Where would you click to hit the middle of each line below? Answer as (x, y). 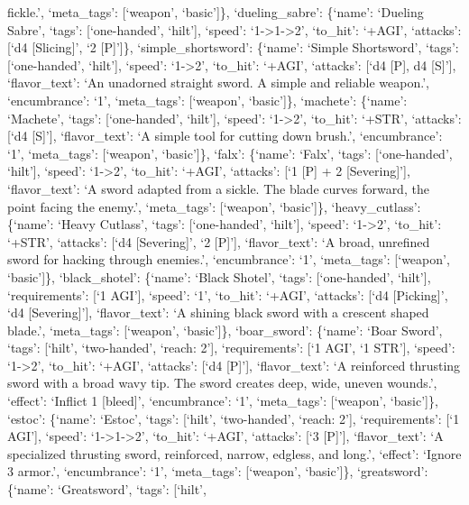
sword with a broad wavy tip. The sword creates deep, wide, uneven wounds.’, (222, 383)
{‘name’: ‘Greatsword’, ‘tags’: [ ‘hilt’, (107, 489)
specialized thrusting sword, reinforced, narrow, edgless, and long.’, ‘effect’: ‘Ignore (234, 453)
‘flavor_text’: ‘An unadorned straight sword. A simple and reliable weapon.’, (218, 83)
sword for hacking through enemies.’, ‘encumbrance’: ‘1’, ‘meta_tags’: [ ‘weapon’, (229, 259)
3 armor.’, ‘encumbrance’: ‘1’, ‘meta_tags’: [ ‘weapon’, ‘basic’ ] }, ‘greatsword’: (218, 471)
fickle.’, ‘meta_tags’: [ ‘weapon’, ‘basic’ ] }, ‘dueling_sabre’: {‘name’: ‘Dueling (216, 12)
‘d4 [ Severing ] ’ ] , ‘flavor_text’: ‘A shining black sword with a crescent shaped (218, 312)
